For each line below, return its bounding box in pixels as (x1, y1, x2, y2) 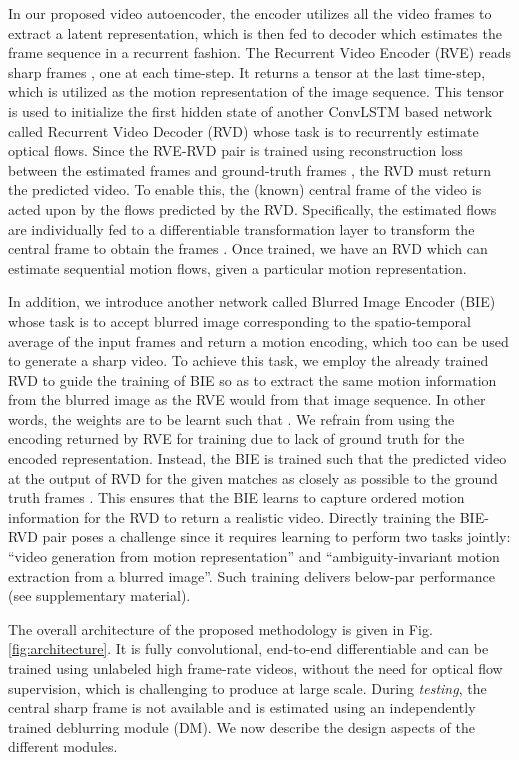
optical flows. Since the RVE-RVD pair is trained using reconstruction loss (8, 140, 463, 161)
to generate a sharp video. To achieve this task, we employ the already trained (8, 350, 489, 371)
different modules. (8, 736, 118, 757)
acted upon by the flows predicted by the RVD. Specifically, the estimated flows (8, 198, 497, 219)
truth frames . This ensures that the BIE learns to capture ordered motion (8, 487, 465, 508)
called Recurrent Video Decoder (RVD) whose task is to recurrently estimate (8, 120, 479, 141)
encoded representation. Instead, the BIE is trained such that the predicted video (8, 448, 507, 469)
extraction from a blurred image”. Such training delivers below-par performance (8, 565, 495, 586)
